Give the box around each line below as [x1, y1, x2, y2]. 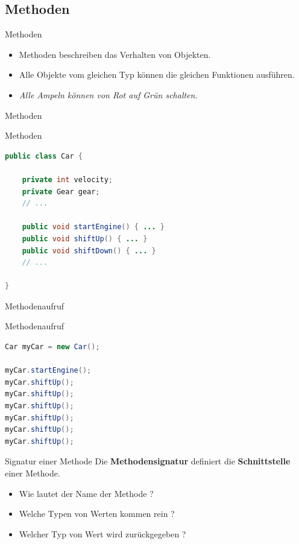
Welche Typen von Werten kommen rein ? [19, 507, 175, 520]
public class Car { [5, 151, 83, 160]
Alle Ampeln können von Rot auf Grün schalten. [19, 88, 198, 101]
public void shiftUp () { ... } [22, 234, 148, 243]
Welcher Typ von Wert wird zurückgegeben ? [19, 527, 186, 540]
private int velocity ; [22, 175, 113, 184]
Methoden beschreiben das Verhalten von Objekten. [19, 48, 211, 60]
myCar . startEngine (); [5, 366, 92, 375]
